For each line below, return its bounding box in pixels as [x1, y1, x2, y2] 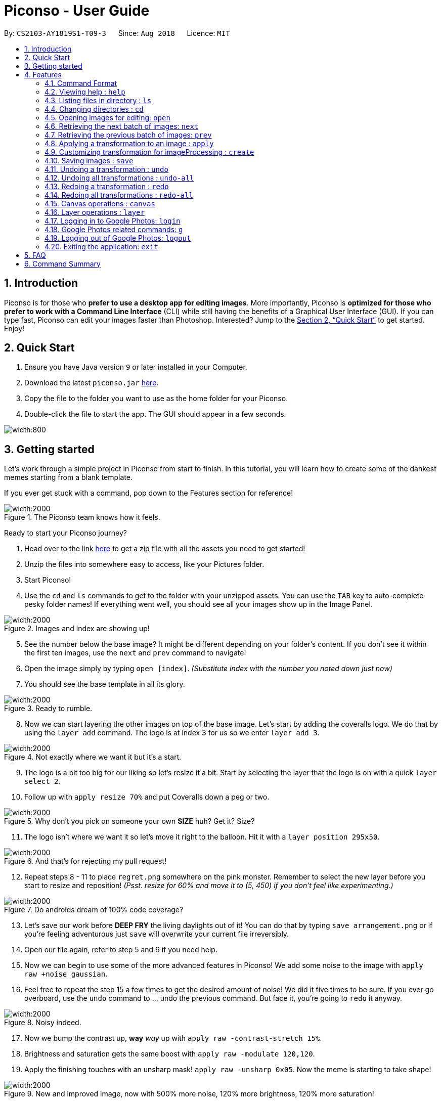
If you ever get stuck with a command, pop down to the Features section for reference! [4, 489, 293, 498]
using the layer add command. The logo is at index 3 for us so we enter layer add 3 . [24, 728, 320, 737]
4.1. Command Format [45, 78, 117, 87]
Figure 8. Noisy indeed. [4, 1018, 81, 1027]
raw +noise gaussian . [24, 969, 108, 979]
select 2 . [24, 777, 61, 786]
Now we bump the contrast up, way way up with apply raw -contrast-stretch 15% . [24, 1034, 322, 1043]
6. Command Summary [24, 259, 101, 268]
